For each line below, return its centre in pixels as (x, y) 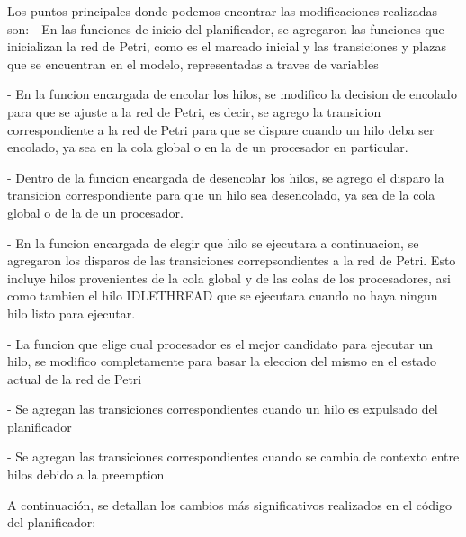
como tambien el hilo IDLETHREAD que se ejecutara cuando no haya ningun (223, 295)
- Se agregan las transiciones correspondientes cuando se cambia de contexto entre (233, 456)
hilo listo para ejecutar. (72, 313)
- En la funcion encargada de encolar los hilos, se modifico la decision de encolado (232, 94)
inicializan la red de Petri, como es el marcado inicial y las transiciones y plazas (227, 46)
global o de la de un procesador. (95, 212)
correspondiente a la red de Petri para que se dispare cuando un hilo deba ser (221, 129)
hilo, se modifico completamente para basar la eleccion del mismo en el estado (222, 361)
